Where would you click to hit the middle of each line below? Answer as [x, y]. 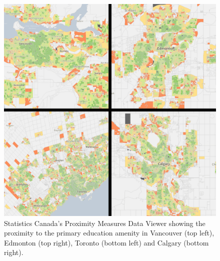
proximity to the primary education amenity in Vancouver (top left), [109, 233]
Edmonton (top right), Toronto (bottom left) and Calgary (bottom [106, 242]
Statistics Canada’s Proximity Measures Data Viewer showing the [105, 223]
